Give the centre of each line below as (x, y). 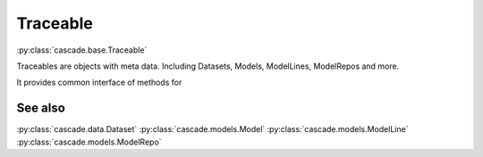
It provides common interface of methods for (99, 83)
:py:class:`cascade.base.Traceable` (82, 50)
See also (41, 108)
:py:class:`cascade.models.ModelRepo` (89, 142)
